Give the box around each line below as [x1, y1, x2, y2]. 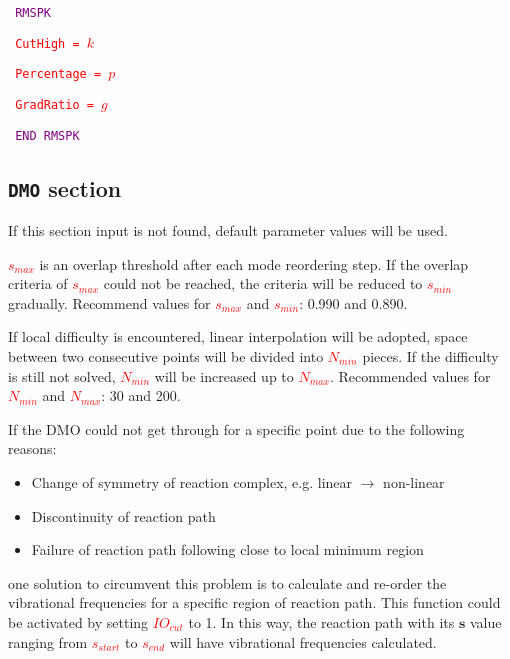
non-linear [383, 472, 445, 492]
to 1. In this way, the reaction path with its [188, 611, 455, 632]
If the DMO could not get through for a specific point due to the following [8, 418, 465, 439]
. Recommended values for [329, 365, 491, 386]
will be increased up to [154, 365, 294, 386]
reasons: [8, 438, 57, 459]
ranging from [8, 631, 88, 652]
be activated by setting [8, 611, 149, 632]
